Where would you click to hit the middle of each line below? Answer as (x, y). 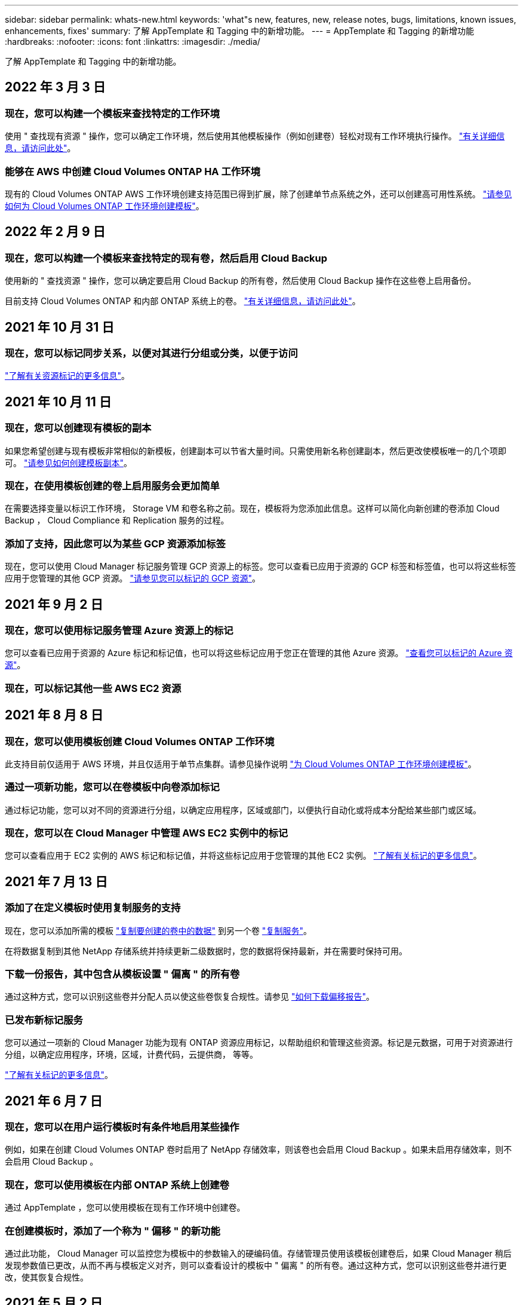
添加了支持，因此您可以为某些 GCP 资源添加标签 (115, 543)
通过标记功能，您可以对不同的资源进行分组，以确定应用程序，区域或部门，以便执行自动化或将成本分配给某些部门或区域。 (243, 810)
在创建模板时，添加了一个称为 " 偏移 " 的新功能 (113, 1231)
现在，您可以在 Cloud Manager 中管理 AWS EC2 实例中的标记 (147, 833)
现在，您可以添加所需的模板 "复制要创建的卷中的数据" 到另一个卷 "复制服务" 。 (158, 930)
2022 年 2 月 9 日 (55, 232)
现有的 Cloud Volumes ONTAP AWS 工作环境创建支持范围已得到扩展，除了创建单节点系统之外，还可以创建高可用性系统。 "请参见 (259, 194)
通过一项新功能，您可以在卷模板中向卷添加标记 (112, 787)
